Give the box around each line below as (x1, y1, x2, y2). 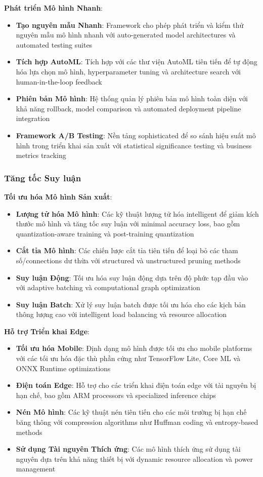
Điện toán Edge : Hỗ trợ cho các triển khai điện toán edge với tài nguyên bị (16, 380, 256, 390)
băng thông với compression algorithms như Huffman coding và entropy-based (16, 417, 258, 427)
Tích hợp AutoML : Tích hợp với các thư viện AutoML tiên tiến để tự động (16, 56, 257, 67)
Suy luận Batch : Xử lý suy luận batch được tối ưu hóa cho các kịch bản (16, 299, 246, 309)
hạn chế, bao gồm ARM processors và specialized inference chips (16, 389, 216, 400)
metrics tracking (16, 150, 66, 161)
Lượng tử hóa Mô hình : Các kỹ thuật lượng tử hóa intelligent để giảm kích (16, 208, 259, 219)
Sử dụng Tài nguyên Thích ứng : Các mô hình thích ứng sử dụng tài (16, 444, 241, 454)
